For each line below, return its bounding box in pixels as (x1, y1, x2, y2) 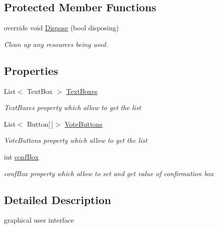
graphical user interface (4, 215, 74, 225)
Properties (4, 63, 58, 78)
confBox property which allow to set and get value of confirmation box (4, 168, 214, 178)
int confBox (4, 151, 39, 161)
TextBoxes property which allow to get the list (4, 102, 141, 113)
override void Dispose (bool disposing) (4, 23, 119, 33)
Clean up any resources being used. (4, 39, 109, 49)
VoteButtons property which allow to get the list (4, 135, 147, 145)
